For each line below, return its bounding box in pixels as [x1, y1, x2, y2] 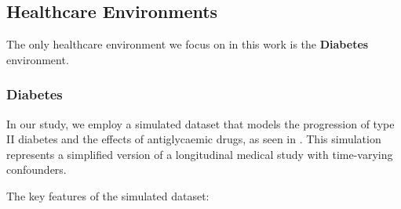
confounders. [6, 161, 67, 178]
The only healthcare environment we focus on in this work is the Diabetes [6, 36, 369, 52]
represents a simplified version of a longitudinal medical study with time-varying [6, 146, 393, 162]
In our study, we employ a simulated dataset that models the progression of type [6, 115, 395, 132]
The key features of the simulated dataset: [6, 187, 210, 204]
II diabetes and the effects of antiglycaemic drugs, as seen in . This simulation [6, 131, 381, 147]
